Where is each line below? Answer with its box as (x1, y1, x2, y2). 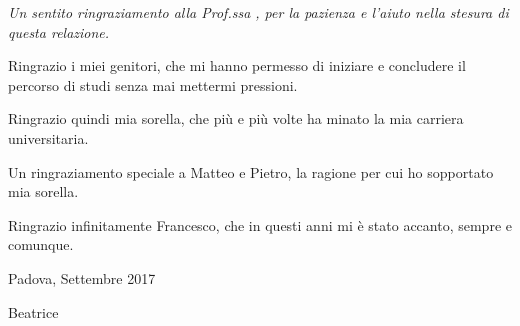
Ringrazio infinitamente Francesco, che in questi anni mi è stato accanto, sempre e (8, 214, 512, 235)
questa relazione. (8, 21, 110, 42)
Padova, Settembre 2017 (8, 267, 156, 288)
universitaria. (8, 127, 89, 148)
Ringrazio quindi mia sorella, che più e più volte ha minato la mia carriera (8, 108, 464, 129)
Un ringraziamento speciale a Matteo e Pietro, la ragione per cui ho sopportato (8, 161, 494, 182)
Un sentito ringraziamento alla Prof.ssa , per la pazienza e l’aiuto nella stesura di (8, 2, 509, 22)
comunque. (8, 234, 74, 255)
